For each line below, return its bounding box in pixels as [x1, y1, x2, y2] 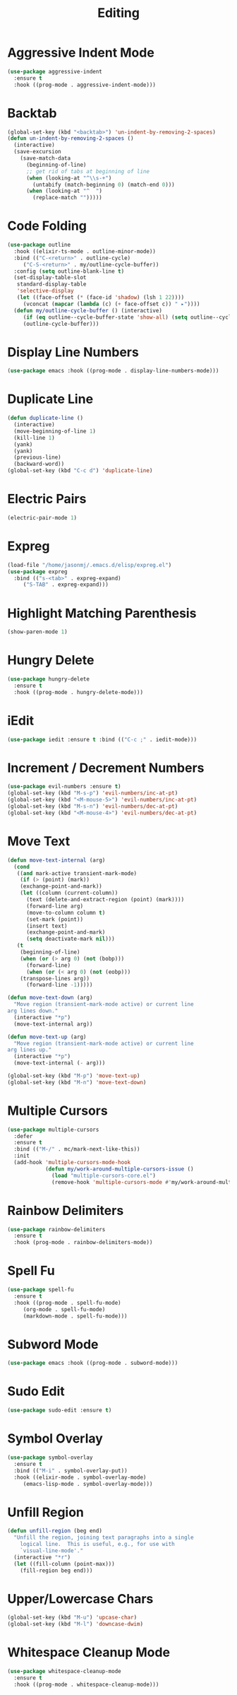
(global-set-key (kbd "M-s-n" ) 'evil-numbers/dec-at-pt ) [7, 803, 178, 810]
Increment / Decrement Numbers [7, 760, 205, 775]
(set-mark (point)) [25, 915, 83, 923]
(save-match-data [20, 155, 71, 162]
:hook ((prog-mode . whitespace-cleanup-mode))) [13, 1681, 159, 1688]
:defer [13, 1132, 33, 1139]
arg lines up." [7, 1046, 52, 1054]
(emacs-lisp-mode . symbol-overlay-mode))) [23, 1480, 153, 1487]
